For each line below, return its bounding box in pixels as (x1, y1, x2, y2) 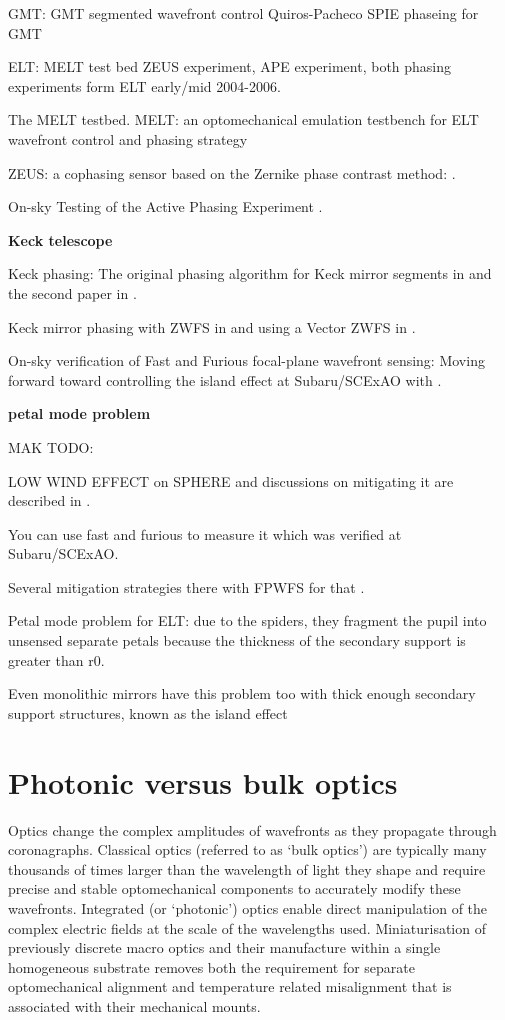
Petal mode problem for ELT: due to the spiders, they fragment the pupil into (8, 610, 487, 631)
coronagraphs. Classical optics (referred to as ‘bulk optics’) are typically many (8, 839, 487, 860)
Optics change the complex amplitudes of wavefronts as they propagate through (8, 819, 497, 840)
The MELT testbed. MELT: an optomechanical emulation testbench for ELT (8, 109, 479, 130)
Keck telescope (8, 229, 113, 250)
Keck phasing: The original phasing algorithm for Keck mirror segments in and (8, 263, 492, 284)
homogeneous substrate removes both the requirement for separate (8, 956, 415, 977)
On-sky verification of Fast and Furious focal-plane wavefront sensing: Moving (8, 350, 485, 371)
